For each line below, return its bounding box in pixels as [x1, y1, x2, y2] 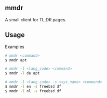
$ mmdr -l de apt [5, 71, 40, 76]
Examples [5, 44, 25, 49]
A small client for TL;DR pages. [5, 16, 67, 22]
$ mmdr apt [5, 58, 27, 63]
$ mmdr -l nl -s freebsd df [5, 88, 62, 94]
